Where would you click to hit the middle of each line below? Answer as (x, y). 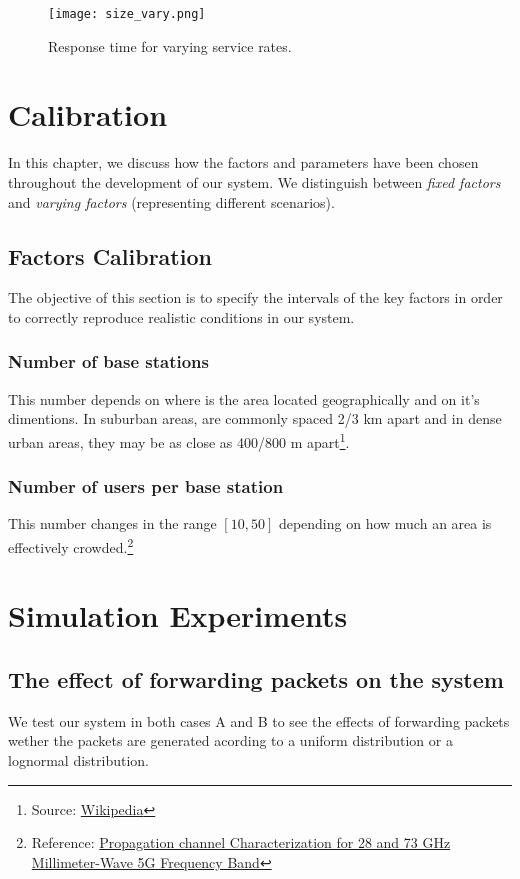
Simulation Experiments (178, 615)
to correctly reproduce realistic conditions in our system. (181, 316)
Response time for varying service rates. (170, 45)
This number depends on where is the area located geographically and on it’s (244, 398)
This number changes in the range (112, 523)
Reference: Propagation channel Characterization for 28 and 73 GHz (241, 842)
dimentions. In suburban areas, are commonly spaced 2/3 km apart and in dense (255, 418)
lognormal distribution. (78, 760)
